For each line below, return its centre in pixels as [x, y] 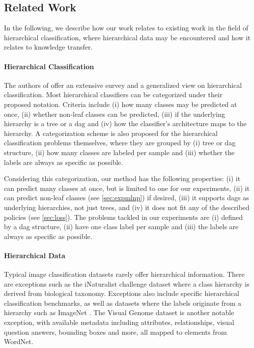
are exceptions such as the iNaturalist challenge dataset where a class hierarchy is [127, 283]
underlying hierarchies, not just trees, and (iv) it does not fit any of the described [127, 207]
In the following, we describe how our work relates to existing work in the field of [126, 28]
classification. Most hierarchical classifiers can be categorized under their [113, 94]
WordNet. [19, 341]
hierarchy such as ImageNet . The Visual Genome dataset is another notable [119, 312]
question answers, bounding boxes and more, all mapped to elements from [115, 332]
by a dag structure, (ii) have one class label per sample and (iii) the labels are [121, 227]
